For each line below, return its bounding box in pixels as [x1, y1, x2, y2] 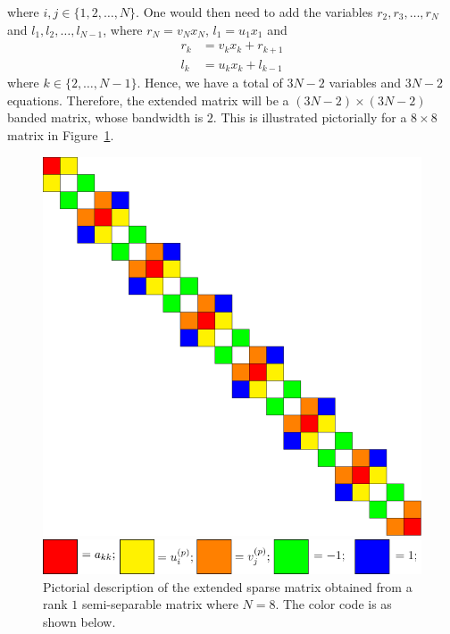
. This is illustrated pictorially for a [212, 108, 407, 127]
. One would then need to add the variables [136, 3, 373, 21]
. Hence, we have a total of [137, 73, 283, 92]
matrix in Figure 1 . [7, 125, 114, 144]
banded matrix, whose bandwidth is [7, 108, 204, 127]
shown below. [43, 612, 116, 630]
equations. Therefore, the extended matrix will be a [7, 90, 289, 109]
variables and [329, 73, 402, 92]
